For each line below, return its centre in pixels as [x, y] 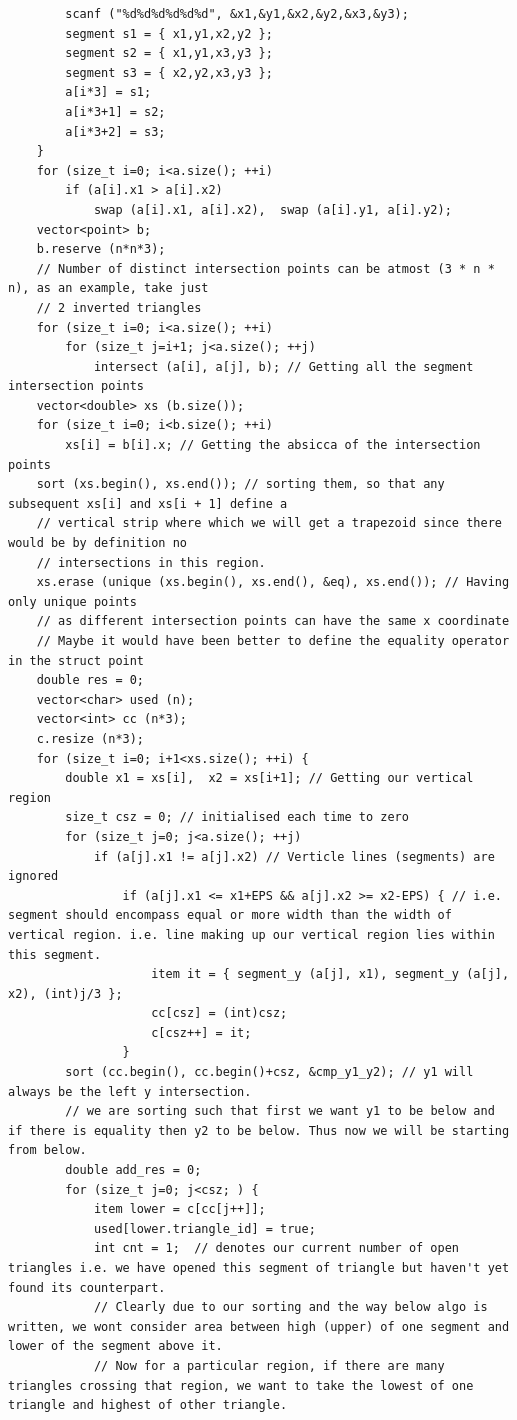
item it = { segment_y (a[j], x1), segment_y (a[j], [330, 974]
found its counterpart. [87, 1287]
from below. [47, 1150]
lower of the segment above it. [115, 1346]
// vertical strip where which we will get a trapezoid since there [269, 523]
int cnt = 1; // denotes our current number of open [276, 1248]
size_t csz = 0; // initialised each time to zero [237, 817]
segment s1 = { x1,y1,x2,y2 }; [169, 33]
